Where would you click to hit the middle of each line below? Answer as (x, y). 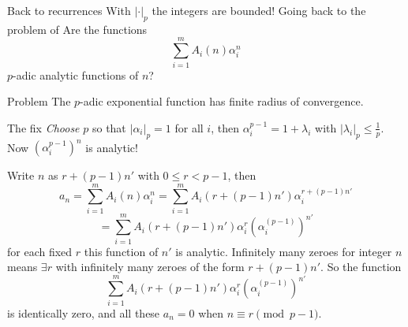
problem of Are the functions (77, 29)
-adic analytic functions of (76, 74)
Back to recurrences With (69, 10)
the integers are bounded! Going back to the (259, 10)
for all (189, 127)
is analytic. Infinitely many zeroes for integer (284, 251)
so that (109, 127)
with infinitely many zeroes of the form (150, 267)
